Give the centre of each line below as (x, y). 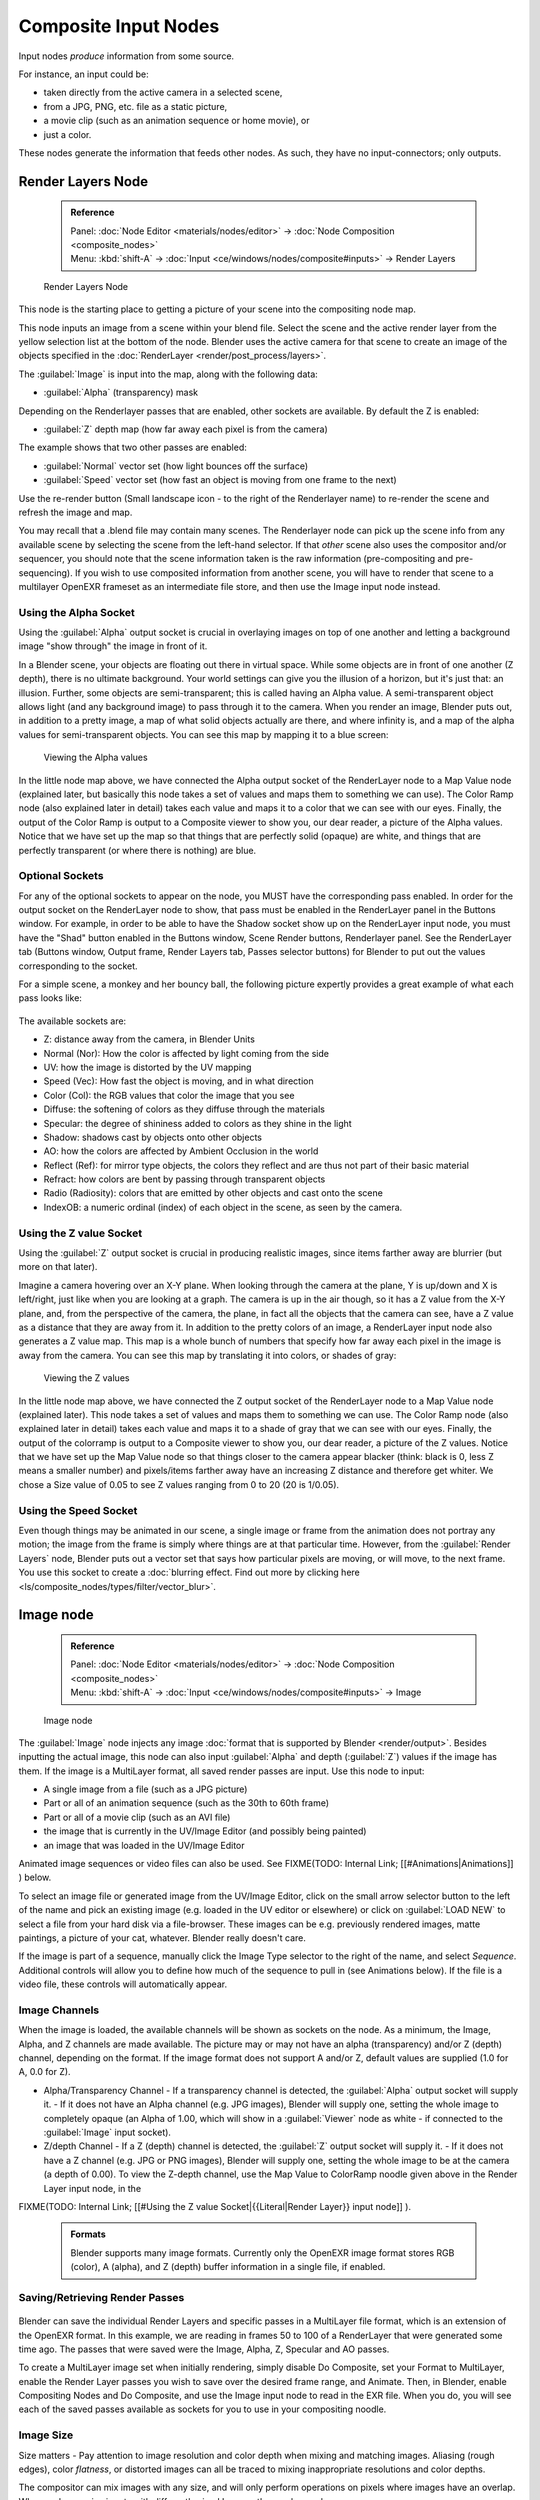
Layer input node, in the (92, 2188)
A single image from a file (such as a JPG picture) (145, 1789)
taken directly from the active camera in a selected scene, (163, 92)
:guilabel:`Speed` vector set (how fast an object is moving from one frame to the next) (220, 480)
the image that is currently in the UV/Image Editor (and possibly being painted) (205, 1831)
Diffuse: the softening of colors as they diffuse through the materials (184, 1109)
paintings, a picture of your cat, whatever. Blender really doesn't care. (162, 1937)
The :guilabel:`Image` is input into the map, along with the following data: (168, 374)
